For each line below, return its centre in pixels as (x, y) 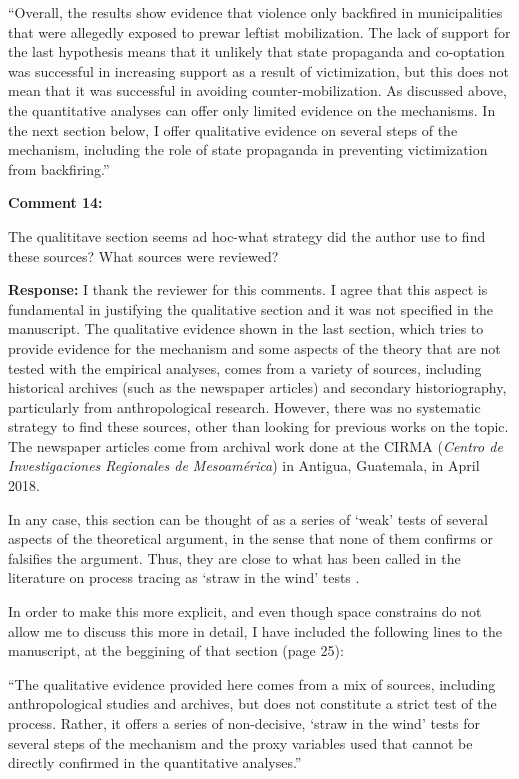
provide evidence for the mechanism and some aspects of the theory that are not (254, 347)
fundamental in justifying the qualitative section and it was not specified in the (250, 308)
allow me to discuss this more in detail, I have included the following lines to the (255, 630)
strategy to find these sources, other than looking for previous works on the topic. (258, 426)
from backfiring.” (59, 168)
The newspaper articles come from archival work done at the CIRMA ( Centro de (255, 445)
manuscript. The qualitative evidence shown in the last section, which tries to (246, 328)
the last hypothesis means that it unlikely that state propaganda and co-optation (256, 51)
